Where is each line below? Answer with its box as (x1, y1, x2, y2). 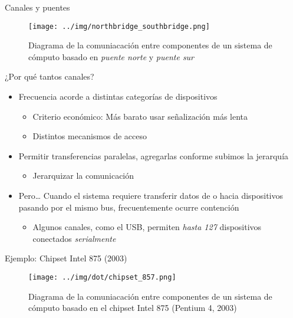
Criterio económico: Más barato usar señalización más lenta (32, 110, 248, 122)
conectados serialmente (32, 232, 116, 244)
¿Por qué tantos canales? (5, 70, 94, 83)
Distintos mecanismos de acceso (32, 130, 147, 142)
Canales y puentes (5, 1, 70, 13)
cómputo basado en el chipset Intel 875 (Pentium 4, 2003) (28, 301, 237, 314)
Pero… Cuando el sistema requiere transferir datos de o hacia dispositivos (18, 189, 284, 201)
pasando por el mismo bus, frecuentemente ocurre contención (18, 201, 239, 213)
